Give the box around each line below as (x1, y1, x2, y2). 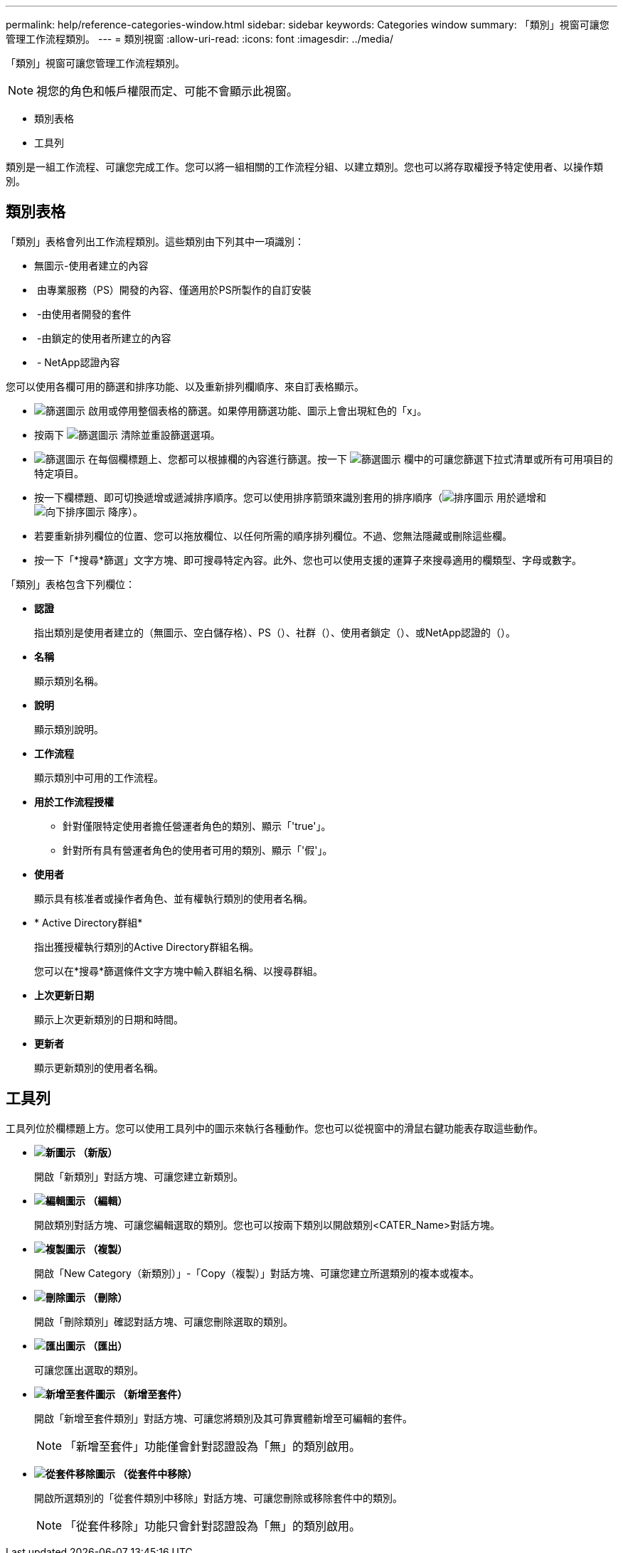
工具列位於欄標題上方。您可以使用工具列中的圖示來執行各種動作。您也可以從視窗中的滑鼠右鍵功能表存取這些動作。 (6, 1121, 543, 1134)
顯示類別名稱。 (34, 674, 104, 687)
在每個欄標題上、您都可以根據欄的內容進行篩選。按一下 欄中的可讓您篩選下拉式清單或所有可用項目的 (87, 452, 613, 465)
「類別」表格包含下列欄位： (6, 577, 135, 590)
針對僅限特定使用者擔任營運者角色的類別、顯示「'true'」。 (63, 819, 331, 832)
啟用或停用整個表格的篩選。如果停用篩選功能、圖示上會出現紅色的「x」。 (87, 404, 427, 417)
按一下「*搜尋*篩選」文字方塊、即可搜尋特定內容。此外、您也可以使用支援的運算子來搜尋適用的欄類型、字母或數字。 (34, 553, 582, 566)
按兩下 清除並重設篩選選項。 (34, 428, 220, 441)
